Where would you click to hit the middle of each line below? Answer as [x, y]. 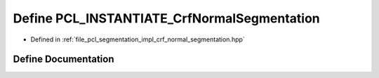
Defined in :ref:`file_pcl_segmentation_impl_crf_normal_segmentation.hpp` [138, 39]
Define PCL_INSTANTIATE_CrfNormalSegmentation [167, 18]
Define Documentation [64, 59]
